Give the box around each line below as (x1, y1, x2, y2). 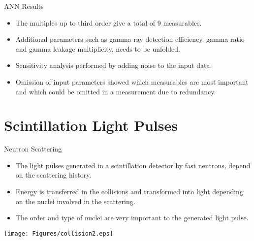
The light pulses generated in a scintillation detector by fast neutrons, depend (15, 160, 251, 170)
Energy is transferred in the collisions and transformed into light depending (15, 186, 243, 197)
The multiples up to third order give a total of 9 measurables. (15, 17, 202, 28)
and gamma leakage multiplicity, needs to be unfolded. (15, 43, 180, 54)
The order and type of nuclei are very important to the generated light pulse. (15, 212, 249, 223)
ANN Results (4, 1, 44, 11)
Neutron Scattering (4, 144, 62, 154)
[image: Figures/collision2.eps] (4, 230, 113, 237)
